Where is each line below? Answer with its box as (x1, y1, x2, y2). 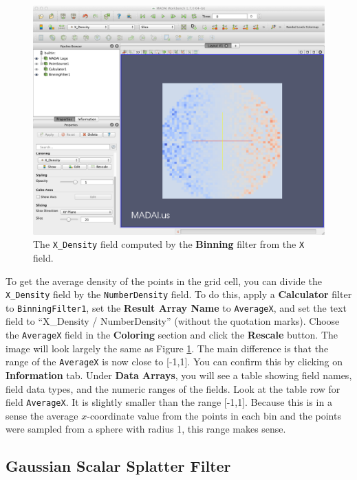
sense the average (6, 408, 78, 422)
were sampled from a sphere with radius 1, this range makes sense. (6, 422, 286, 436)
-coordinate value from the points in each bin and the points (87, 408, 341, 422)
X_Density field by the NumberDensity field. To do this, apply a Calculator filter (6, 287, 352, 301)
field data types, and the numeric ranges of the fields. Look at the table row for (6, 381, 340, 396)
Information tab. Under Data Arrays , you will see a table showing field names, (6, 367, 352, 382)
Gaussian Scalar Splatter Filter (6, 455, 231, 477)
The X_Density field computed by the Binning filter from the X (33, 237, 305, 251)
